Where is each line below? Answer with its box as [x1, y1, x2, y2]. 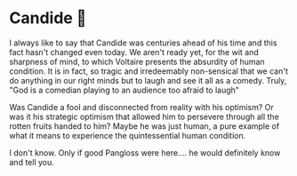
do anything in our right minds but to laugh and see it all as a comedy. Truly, [9, 75, 287, 85]
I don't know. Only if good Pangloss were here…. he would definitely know [9, 147, 281, 158]
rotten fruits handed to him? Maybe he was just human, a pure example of [9, 120, 280, 132]
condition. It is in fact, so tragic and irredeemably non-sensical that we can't [9, 66, 289, 76]
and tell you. [9, 156, 55, 167]
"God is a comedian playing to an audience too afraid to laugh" [9, 84, 240, 95]
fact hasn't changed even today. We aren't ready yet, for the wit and [9, 46, 260, 57]
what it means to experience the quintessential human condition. [9, 130, 246, 140]
